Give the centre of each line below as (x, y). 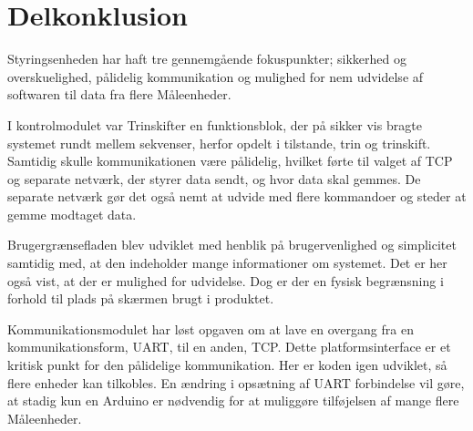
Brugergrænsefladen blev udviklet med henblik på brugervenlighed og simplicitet (232, 245)
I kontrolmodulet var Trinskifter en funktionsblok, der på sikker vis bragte (215, 124)
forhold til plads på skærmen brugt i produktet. (141, 298)
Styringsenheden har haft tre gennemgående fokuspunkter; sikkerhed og (207, 59)
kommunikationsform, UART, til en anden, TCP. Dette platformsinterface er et (229, 347)
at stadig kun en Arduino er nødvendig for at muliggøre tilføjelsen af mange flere (233, 400)
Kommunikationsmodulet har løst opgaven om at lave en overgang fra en (211, 328)
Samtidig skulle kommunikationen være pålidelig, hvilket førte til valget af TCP (230, 161)
